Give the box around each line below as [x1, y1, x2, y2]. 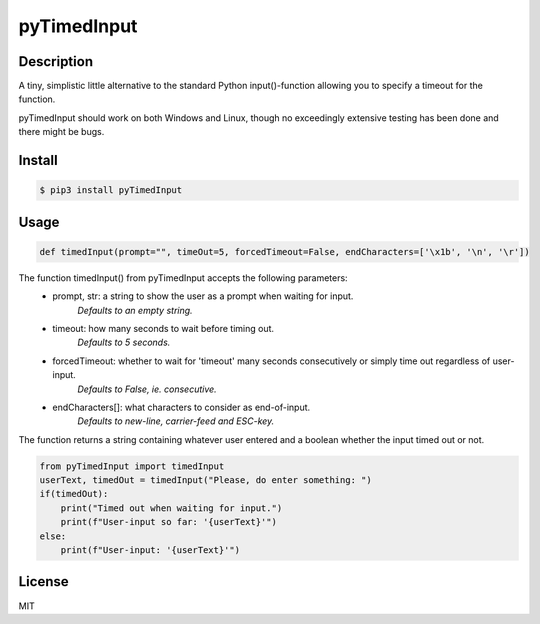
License [18, 573, 69, 590]
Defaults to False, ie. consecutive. [77, 383, 217, 395]
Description [18, 53, 94, 70]
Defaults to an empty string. [77, 304, 194, 316]
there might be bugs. [18, 126, 105, 138]
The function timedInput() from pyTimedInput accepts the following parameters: [18, 271, 349, 284]
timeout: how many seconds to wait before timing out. [52, 322, 275, 334]
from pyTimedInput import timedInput [39, 460, 225, 472]
